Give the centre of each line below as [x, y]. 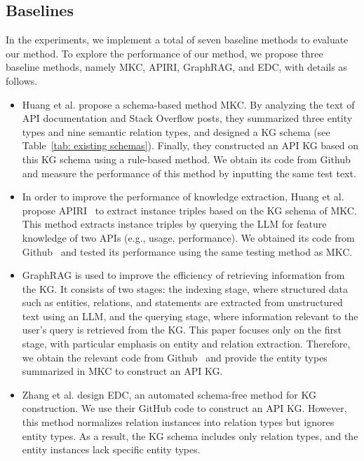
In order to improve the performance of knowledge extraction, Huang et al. [183, 197]
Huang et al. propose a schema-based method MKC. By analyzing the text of [188, 104]
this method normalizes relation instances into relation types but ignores [178, 422]
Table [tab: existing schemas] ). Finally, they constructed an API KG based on [190, 145]
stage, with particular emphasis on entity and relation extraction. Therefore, [186, 344]
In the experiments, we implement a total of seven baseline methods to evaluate [177, 40]
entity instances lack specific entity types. [111, 449]
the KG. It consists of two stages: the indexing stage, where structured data [185, 288]
